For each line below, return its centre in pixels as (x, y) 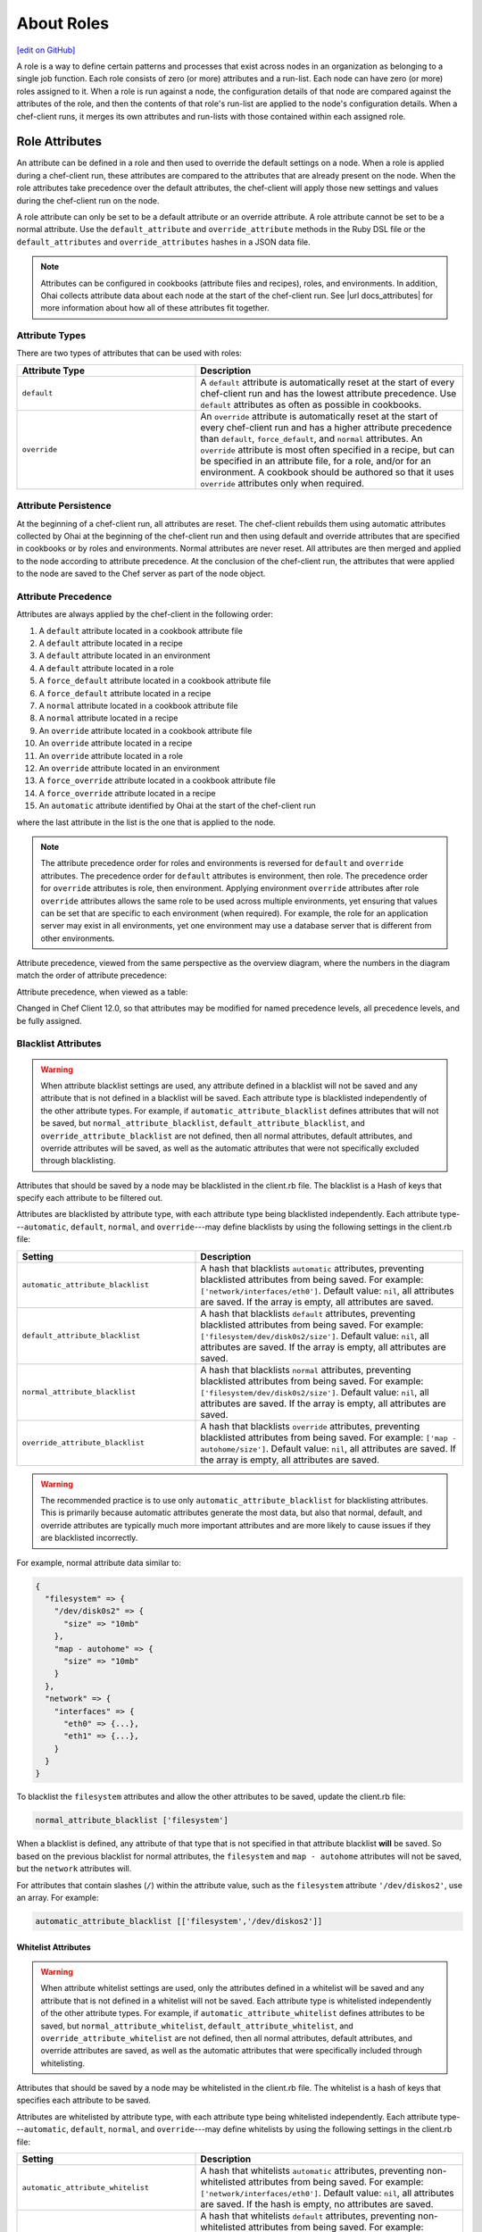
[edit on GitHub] (46, 50)
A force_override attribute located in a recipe (127, 793)
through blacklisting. (78, 1161)
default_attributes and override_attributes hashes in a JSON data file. (164, 242)
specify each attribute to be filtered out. (90, 1198)
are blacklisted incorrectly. (89, 1538)
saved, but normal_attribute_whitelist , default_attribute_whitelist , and (197, 2026)
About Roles (63, 23)
